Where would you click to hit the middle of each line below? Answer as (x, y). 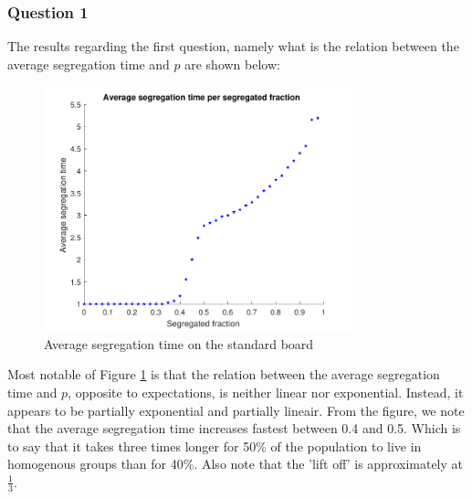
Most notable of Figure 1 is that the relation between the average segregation (224, 374)
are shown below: (232, 64)
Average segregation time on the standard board (179, 343)
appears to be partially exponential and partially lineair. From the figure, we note (236, 410)
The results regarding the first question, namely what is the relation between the (233, 46)
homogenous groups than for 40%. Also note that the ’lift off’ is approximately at (235, 464)
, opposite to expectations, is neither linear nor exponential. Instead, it (266, 392)
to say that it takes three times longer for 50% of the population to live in (215, 446)
